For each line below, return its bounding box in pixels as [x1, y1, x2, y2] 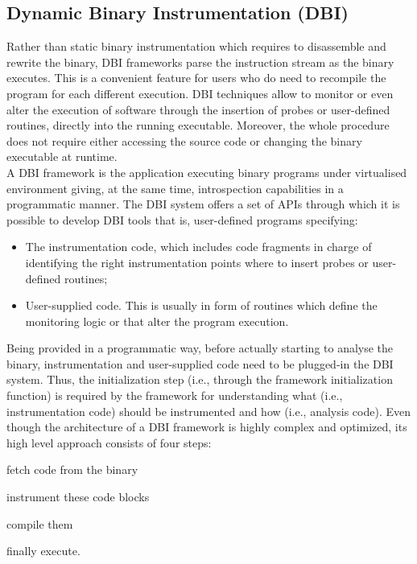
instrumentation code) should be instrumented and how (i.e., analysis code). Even [6, 402, 411, 419]
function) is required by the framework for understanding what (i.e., [6, 387, 343, 404]
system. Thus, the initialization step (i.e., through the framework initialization [6, 371, 393, 388]
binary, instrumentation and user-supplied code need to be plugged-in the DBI [6, 355, 394, 372]
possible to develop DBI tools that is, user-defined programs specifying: [6, 211, 358, 228]
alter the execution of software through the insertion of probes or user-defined [6, 101, 390, 117]
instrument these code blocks [6, 488, 150, 505]
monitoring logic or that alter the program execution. [25, 312, 289, 329]
